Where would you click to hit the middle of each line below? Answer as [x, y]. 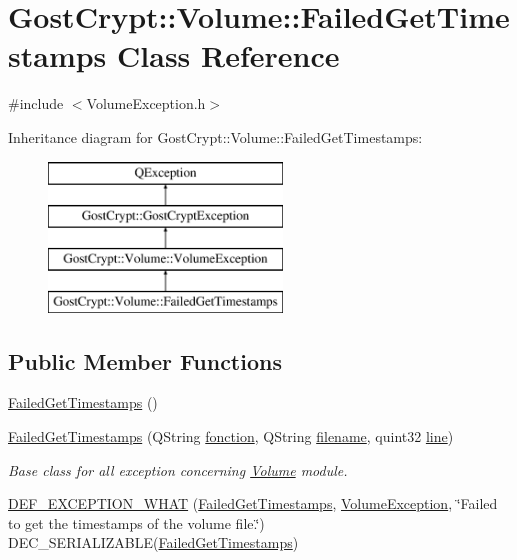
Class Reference [228, 55]
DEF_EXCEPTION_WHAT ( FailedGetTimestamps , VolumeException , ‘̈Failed [253, 503]
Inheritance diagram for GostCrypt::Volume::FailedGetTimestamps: [215, 136]
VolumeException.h [146, 103]
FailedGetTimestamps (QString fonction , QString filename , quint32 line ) [231, 436]
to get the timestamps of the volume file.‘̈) [136, 522]
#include [36, 103]
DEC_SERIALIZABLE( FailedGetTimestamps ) [153, 542]
